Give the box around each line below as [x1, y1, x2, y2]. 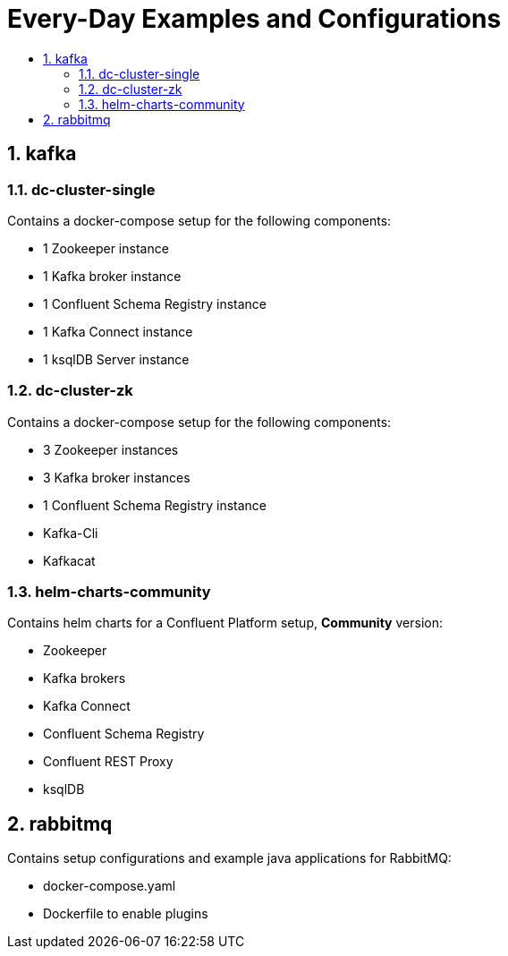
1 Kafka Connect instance [43, 323, 193, 339]
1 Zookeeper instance [43, 240, 169, 256]
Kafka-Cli [43, 525, 98, 541]
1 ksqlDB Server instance [43, 351, 190, 367]
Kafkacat [43, 552, 96, 568]
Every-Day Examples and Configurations [7, 4, 502, 34]
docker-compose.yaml [43, 878, 176, 894]
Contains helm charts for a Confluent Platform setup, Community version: [7, 615, 443, 631]
